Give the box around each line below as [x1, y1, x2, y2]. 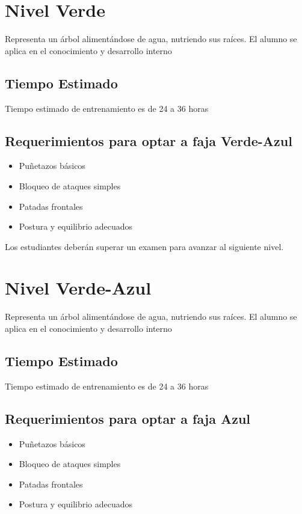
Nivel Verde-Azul [5, 275, 152, 300]
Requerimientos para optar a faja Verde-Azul [5, 131, 292, 150]
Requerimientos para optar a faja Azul [5, 409, 251, 427]
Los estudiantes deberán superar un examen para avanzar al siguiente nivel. [5, 240, 284, 252]
